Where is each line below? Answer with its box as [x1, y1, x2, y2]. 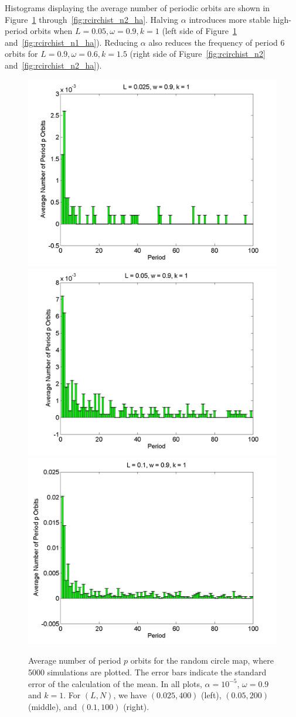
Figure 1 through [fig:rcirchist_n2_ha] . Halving [5, 13, 179, 25]
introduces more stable [189, 13, 271, 25]
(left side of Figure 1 [162, 25, 237, 37]
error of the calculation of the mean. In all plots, [28, 677, 202, 689]
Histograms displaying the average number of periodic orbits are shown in [5, 2, 270, 13]
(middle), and [28, 700, 77, 712]
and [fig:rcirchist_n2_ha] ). [5, 59, 102, 71]
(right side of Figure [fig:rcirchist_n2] [130, 47, 266, 60]
